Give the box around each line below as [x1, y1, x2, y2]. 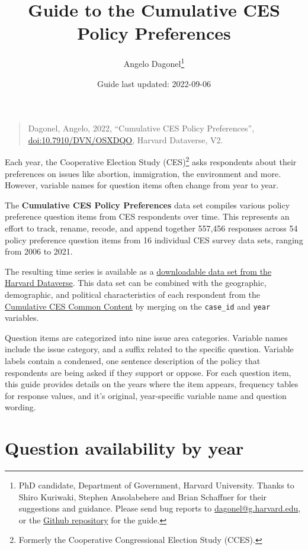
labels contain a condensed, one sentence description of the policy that [5, 354, 261, 366]
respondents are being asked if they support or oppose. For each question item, [5, 366, 291, 378]
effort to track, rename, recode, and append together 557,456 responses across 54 [5, 221, 298, 234]
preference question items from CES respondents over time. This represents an [5, 210, 290, 223]
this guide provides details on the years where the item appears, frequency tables [5, 378, 299, 390]
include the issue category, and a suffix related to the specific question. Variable [5, 343, 294, 355]
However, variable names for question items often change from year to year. [5, 179, 279, 191]
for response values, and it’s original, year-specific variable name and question [5, 389, 287, 401]
